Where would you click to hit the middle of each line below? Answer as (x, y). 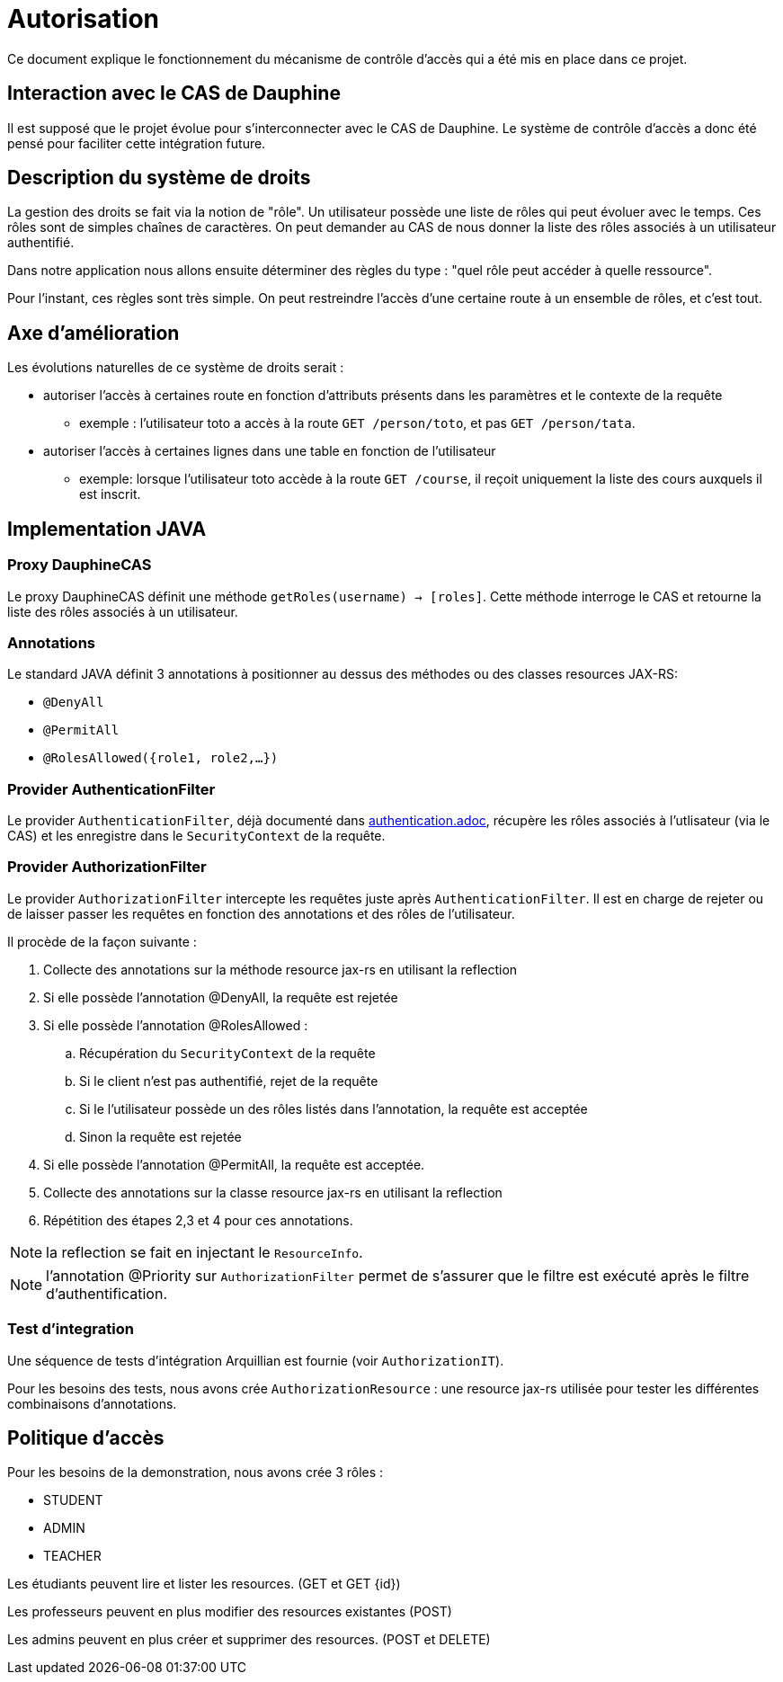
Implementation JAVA (107, 529)
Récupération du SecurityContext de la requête (227, 1053)
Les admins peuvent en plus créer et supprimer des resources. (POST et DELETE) (249, 1640)
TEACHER (72, 1556)
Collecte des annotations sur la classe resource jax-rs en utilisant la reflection (273, 1192)
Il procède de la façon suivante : (102, 941)
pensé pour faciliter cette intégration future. (137, 143)
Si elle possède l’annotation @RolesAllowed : (176, 1025)
